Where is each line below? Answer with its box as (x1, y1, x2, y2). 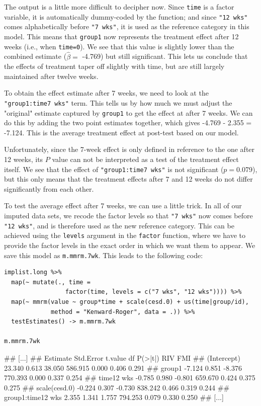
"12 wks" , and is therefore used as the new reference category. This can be (4, 220, 234, 230)
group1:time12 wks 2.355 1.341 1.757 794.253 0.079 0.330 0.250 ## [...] (4, 392, 224, 402)
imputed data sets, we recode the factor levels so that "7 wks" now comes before (4, 210, 253, 220)
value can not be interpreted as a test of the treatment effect (52, 153, 239, 164)
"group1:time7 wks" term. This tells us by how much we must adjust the (4, 97, 232, 108)
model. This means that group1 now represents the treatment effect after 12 (4, 31, 239, 41)
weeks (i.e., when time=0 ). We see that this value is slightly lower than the (4, 41, 234, 51)
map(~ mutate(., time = (11, 278, 91, 286)
